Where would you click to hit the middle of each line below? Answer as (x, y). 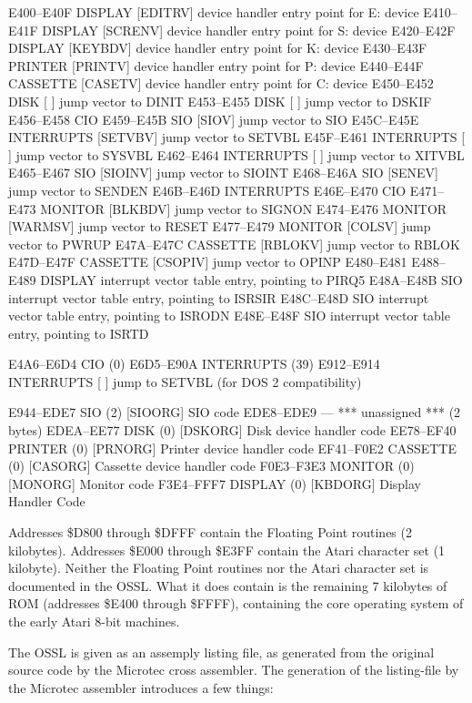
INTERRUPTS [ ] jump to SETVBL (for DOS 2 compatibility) (185, 381)
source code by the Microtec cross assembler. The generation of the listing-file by (234, 670)
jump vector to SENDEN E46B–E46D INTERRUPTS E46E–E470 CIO (207, 190)
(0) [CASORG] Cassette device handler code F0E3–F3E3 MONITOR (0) (211, 466)
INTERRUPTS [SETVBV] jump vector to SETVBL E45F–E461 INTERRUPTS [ (237, 137)
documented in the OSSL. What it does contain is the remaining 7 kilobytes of (228, 585)
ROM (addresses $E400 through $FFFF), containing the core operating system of (236, 603)
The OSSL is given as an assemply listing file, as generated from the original (221, 652)
